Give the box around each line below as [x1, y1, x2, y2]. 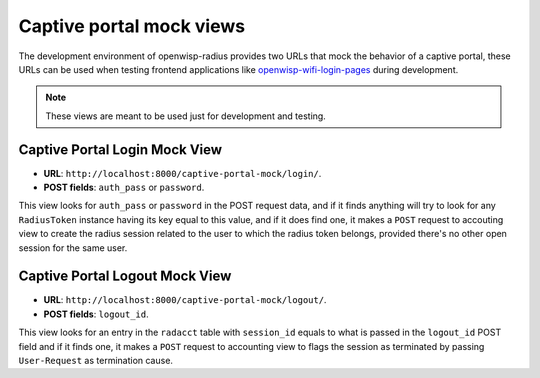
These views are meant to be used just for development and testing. [45, 110, 327, 122]
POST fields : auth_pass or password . [43, 181, 205, 194]
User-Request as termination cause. [18, 355, 174, 367]
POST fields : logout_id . [43, 308, 149, 320]
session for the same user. [18, 241, 128, 254]
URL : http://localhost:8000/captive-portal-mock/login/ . [43, 167, 322, 179]
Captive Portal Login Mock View [18, 141, 223, 158]
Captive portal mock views [18, 15, 245, 37]
